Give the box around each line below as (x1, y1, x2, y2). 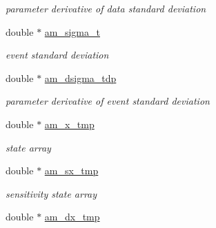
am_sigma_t (44, 24, 100, 39)
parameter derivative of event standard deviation (6, 94, 210, 108)
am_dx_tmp (44, 209, 100, 224)
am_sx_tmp (44, 163, 99, 178)
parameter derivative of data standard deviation (6, 1, 206, 15)
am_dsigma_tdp (44, 70, 117, 85)
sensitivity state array (6, 186, 97, 200)
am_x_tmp (44, 116, 95, 131)
